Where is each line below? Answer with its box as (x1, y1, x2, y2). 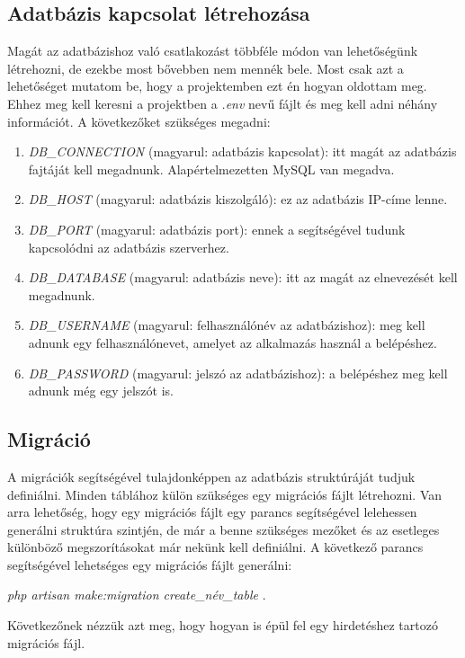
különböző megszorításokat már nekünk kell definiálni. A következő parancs (7, 538, 424, 556)
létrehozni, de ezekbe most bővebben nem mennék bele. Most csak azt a (7, 58, 404, 77)
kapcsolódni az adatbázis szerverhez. (28, 237, 229, 256)
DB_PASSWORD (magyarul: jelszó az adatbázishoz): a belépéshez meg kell (28, 363, 448, 382)
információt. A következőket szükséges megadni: (7, 111, 271, 130)
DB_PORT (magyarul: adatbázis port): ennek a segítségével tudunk (28, 219, 406, 238)
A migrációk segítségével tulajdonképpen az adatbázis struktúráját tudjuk (7, 467, 416, 485)
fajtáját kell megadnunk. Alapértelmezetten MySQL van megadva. (28, 159, 395, 178)
